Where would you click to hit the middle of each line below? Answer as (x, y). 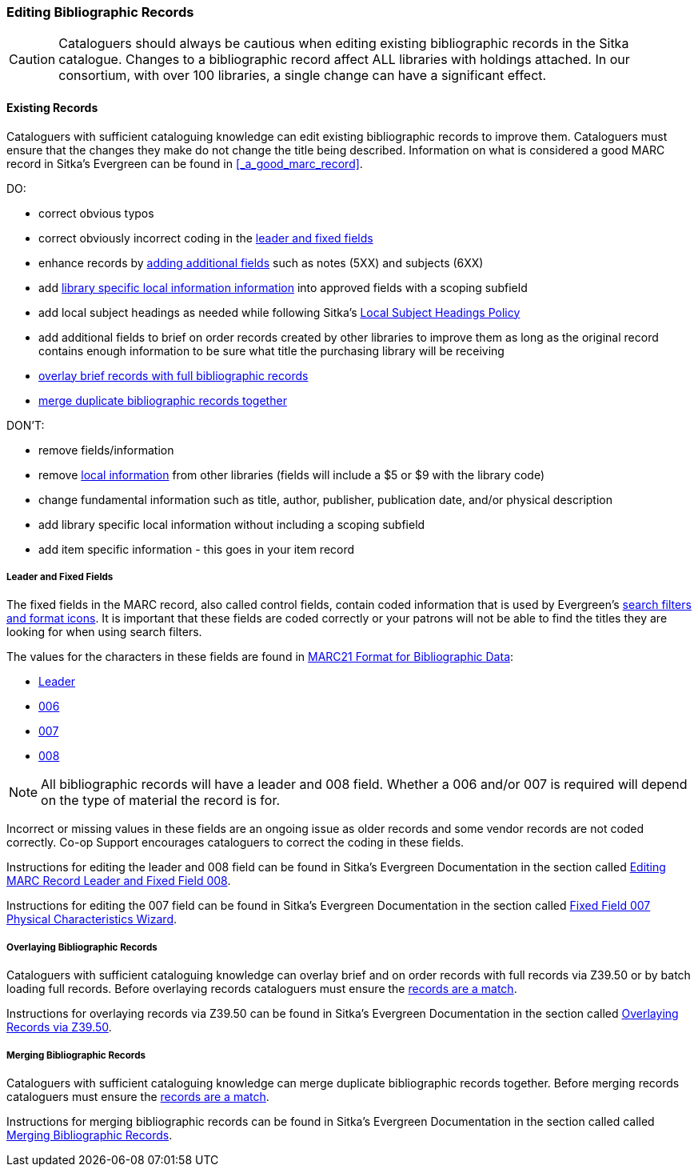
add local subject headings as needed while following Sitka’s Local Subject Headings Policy (279, 312)
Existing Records (52, 107)
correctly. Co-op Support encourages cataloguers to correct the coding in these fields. (235, 843)
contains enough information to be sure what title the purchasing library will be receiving (271, 350)
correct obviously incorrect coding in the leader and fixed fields (206, 238)
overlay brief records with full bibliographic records (174, 375)
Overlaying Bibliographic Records (82, 947)
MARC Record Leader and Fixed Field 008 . (119, 881)
